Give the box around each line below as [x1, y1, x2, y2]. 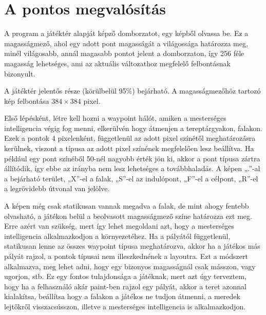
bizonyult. [4, 68, 35, 79]
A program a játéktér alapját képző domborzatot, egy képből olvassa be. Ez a [4, 28, 249, 39]
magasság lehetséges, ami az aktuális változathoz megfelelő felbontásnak [4, 58, 231, 68]
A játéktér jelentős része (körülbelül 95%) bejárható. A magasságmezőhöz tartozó [4, 85, 261, 96]
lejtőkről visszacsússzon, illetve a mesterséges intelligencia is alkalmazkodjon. [4, 301, 246, 311]
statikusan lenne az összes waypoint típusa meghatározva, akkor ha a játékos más [4, 240, 260, 251]
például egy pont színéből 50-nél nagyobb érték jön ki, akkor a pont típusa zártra [4, 153, 260, 163]
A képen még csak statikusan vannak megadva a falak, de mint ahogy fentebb [4, 200, 249, 211]
